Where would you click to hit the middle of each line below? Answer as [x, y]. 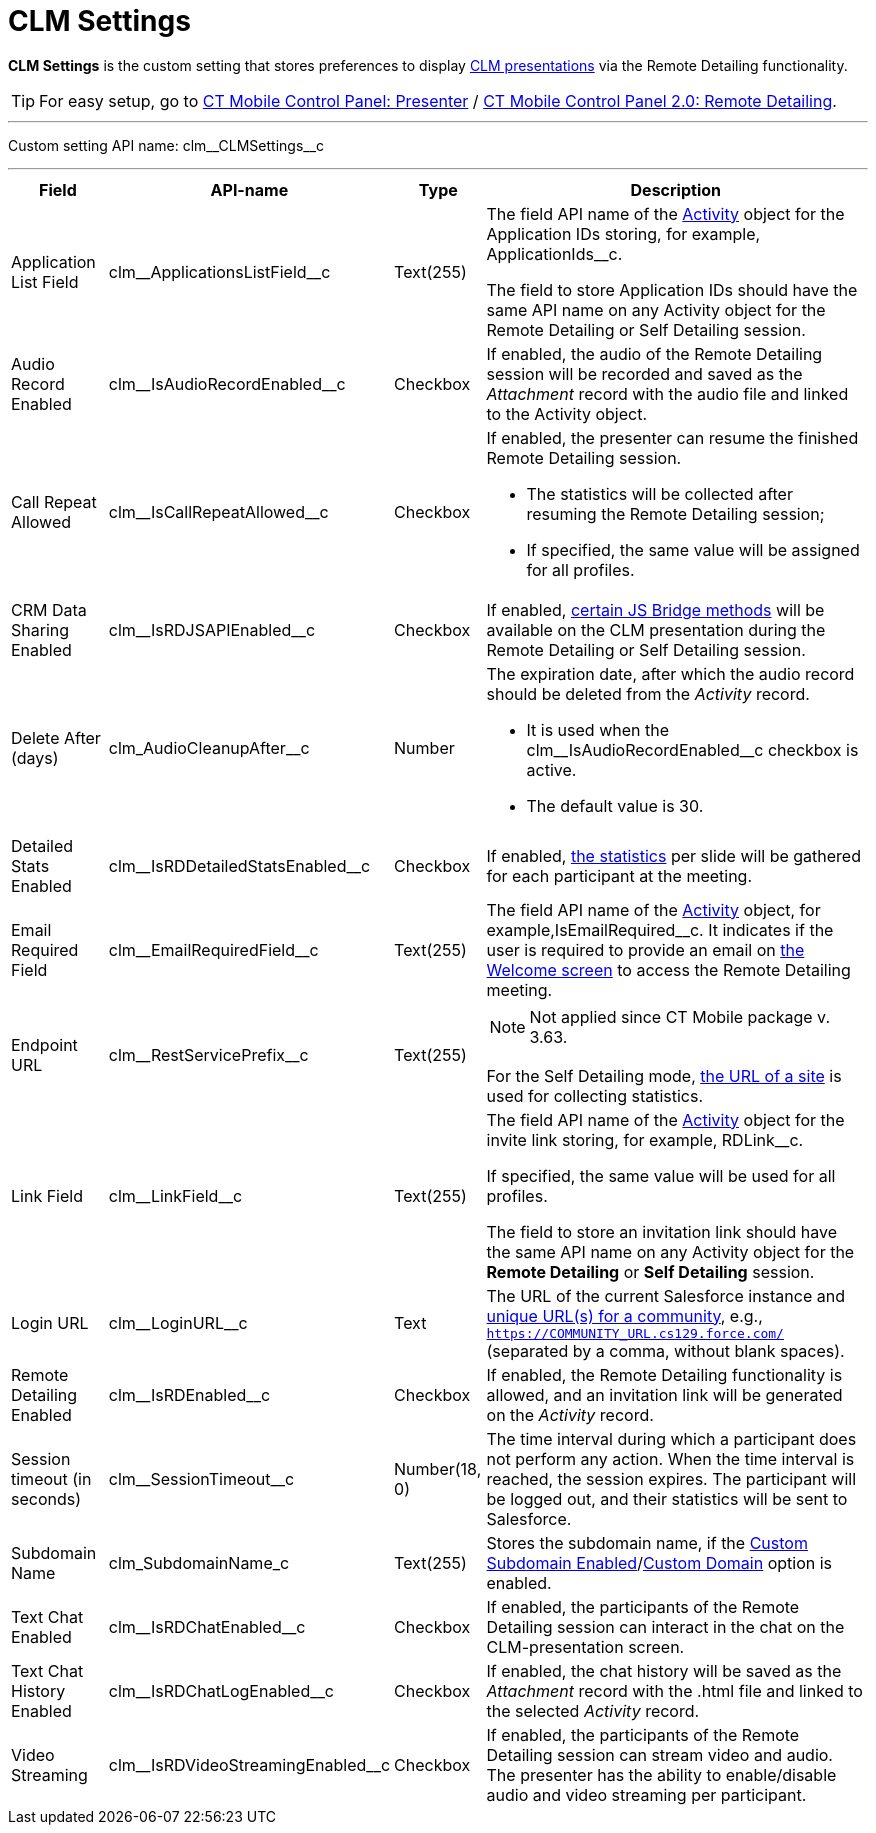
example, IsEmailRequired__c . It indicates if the [660, 929]
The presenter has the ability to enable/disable [661, 1774]
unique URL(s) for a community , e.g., [624, 1315]
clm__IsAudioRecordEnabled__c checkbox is [692, 749]
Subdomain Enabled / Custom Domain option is [659, 1562]
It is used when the [598, 729]
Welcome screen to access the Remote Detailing [668, 969]
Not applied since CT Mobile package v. [679, 1016]
